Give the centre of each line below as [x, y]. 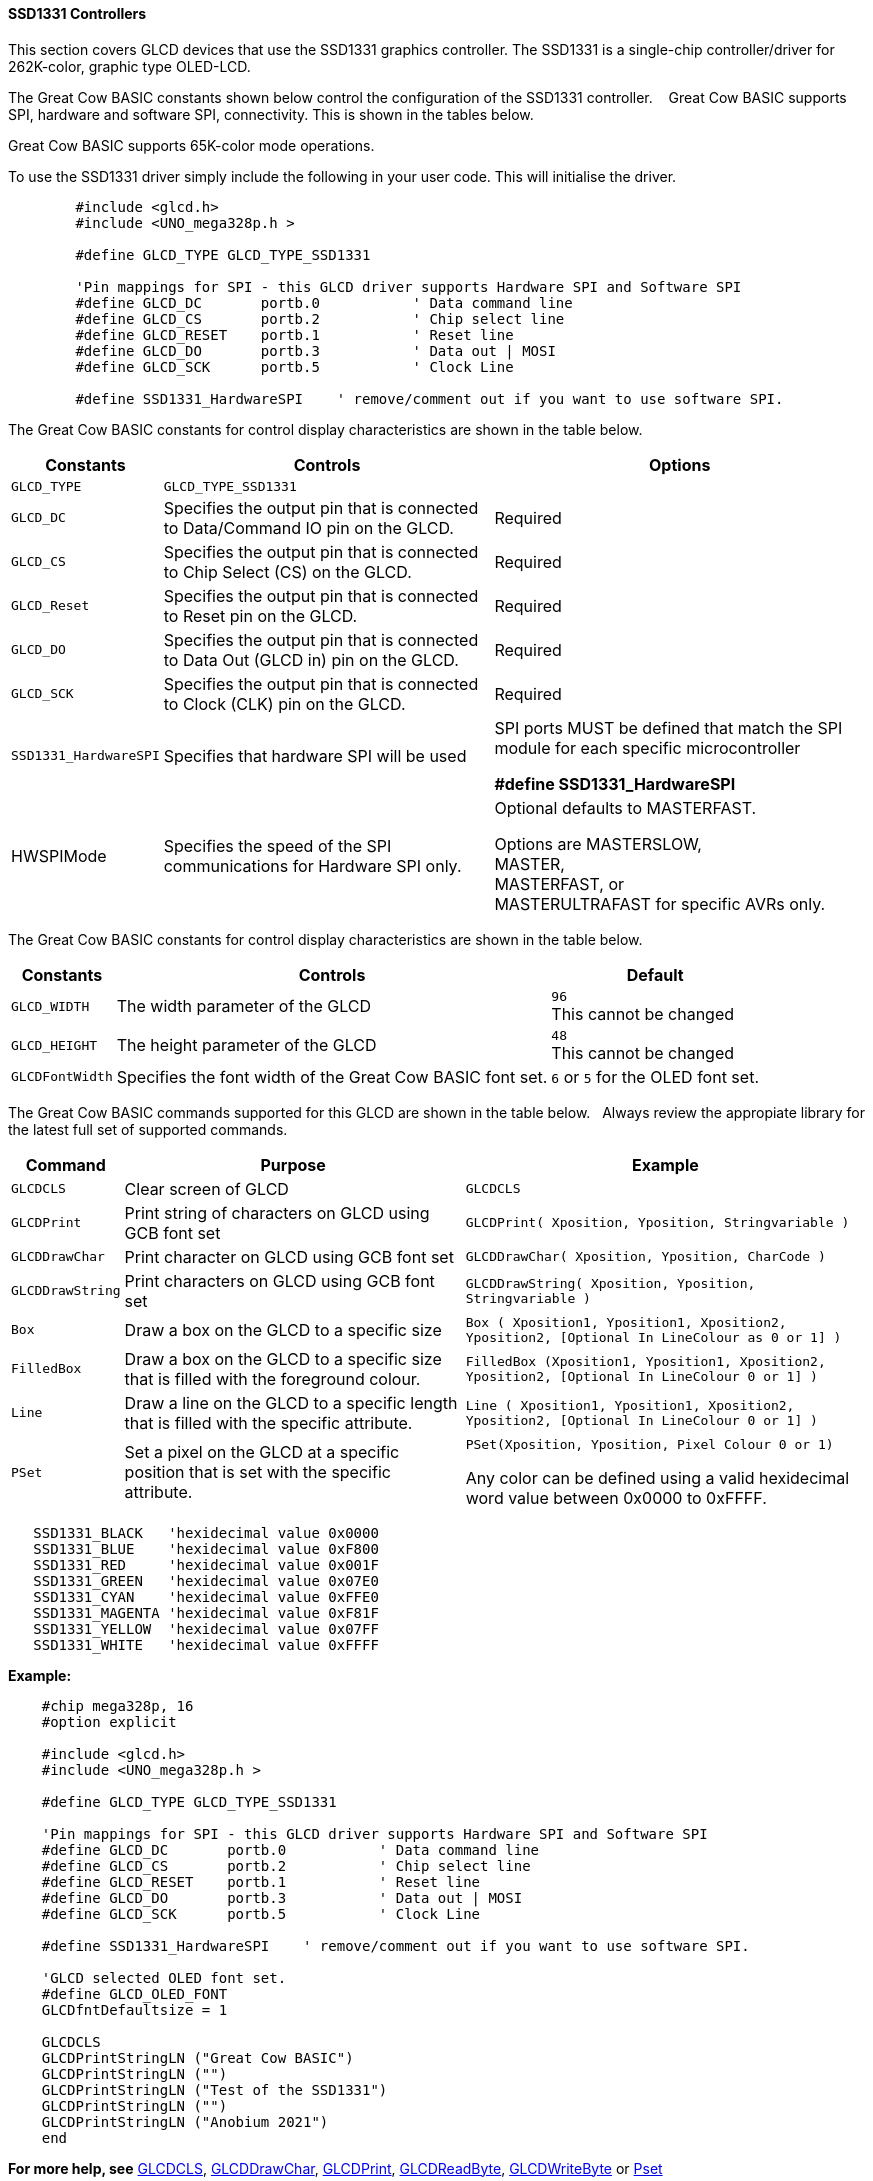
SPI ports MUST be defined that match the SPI [668, 727]
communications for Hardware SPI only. [312, 865]
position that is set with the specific [257, 1472]
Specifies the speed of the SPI [277, 845]
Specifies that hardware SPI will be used [315, 755]
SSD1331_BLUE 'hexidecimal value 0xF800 [206, 1548]
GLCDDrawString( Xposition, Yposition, [610, 1283]
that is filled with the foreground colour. [272, 1378]
